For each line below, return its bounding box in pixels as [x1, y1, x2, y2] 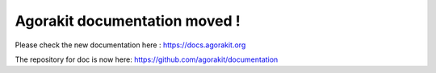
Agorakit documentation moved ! [15, 12, 241, 30]
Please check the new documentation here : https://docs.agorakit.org [15, 40, 246, 50]
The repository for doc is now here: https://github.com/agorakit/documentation [15, 55, 279, 64]
